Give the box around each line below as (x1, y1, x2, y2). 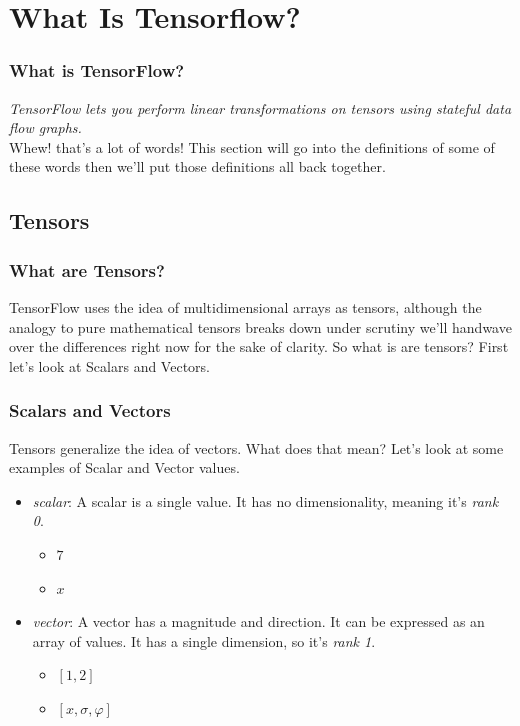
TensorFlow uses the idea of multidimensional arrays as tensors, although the (9, 296, 482, 317)
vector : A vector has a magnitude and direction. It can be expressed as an (32, 611, 485, 632)
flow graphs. (9, 117, 82, 138)
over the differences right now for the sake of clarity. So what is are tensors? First (9, 336, 509, 357)
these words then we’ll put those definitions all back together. (9, 156, 386, 177)
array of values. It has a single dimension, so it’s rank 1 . (32, 630, 376, 651)
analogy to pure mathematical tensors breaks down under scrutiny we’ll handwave (9, 316, 512, 337)
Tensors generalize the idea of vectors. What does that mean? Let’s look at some (9, 437, 504, 458)
